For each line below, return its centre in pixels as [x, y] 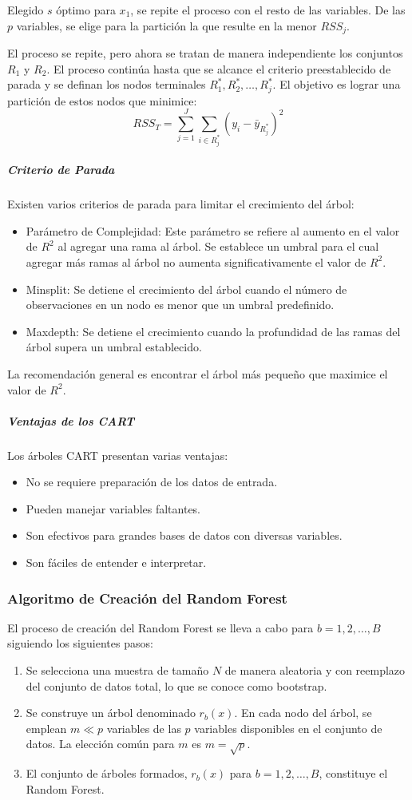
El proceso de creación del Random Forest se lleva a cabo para [160, 627]
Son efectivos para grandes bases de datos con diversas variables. [184, 535]
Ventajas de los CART [71, 420]
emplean [46, 728]
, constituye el [353, 773]
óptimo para [86, 10]
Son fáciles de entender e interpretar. [116, 562]
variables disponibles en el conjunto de [288, 728]
